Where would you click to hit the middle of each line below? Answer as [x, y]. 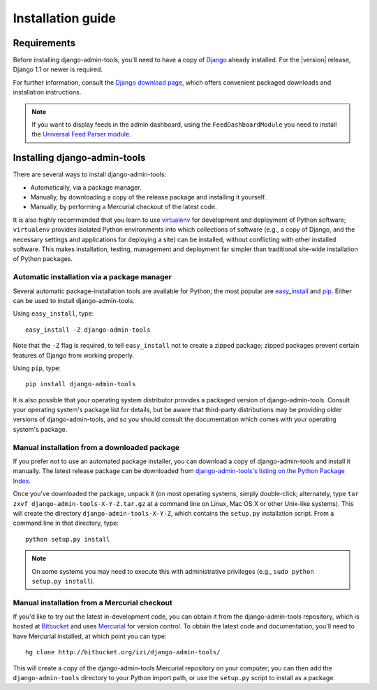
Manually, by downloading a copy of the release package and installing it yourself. [148, 197]
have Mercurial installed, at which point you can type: [90, 636]
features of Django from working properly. [74, 355]
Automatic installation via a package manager [93, 277]
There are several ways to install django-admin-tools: [90, 174]
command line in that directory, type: [66, 523]
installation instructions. [47, 92]
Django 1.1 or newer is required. [58, 69]
